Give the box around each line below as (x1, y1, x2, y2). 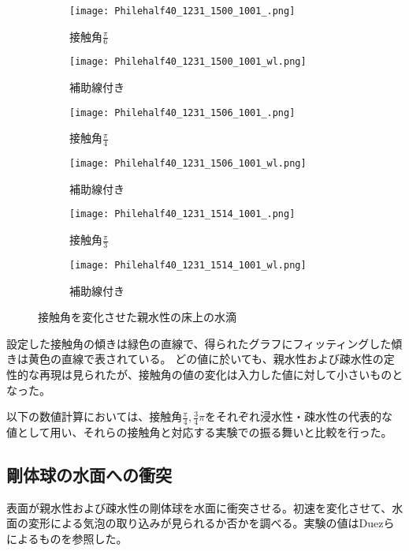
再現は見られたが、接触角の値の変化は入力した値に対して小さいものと (39, 365, 403, 382)
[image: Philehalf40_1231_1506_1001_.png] (69, 107, 296, 118)
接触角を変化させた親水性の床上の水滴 (38, 309, 236, 325)
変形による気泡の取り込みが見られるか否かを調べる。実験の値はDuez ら (28, 515, 395, 531)
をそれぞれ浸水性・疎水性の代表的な (205, 408, 393, 425)
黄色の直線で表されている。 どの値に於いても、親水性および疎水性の (28, 350, 384, 367)
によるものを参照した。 (6, 530, 128, 546)
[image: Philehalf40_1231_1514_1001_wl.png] (69, 259, 307, 271)
